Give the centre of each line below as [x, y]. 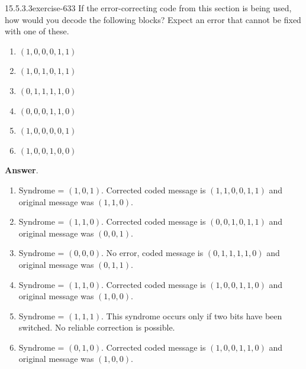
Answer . [22, 170]
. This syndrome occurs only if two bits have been [192, 315]
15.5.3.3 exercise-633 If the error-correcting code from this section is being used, [148, 8]
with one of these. [37, 31]
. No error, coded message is [152, 253]
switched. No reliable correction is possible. [97, 327]
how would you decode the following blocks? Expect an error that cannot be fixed [153, 19]
